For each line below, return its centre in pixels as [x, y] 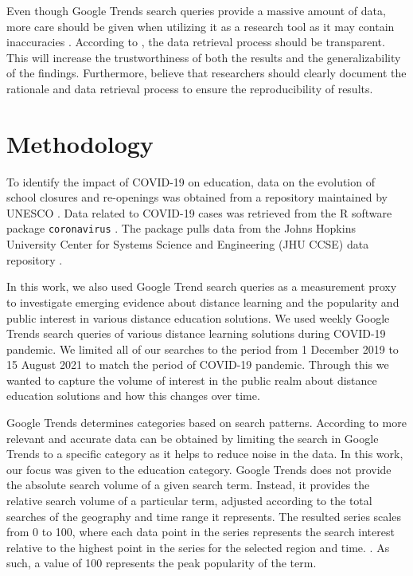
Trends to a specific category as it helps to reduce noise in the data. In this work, [205, 454]
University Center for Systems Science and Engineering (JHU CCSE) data [188, 244]
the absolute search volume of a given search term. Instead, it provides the [188, 485]
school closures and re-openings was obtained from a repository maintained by [197, 197]
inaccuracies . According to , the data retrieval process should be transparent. [196, 42]
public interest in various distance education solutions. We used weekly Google [198, 317]
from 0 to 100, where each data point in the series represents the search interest [201, 532]
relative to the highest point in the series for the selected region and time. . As [198, 547]
